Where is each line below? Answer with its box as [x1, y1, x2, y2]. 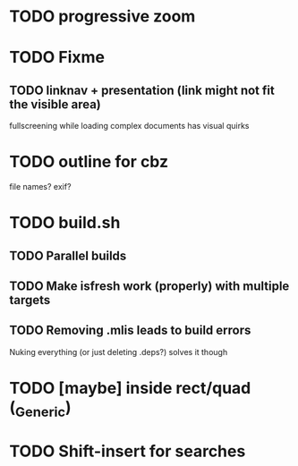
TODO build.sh [9, 213, 121, 233]
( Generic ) [9, 397, 72, 420]
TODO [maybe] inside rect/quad [9, 378, 251, 399]
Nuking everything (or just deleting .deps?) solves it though [9, 346, 228, 357]
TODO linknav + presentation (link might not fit [9, 82, 275, 97]
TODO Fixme [9, 47, 106, 68]
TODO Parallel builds [9, 248, 127, 263]
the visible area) [9, 97, 101, 112]
